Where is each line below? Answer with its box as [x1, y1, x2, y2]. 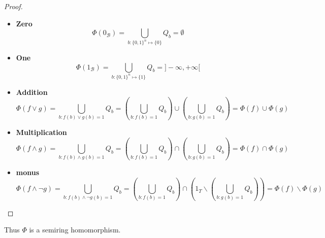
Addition [16, 86, 48, 97]
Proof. [4, 1, 23, 11]
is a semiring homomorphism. [29, 224, 121, 235]
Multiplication [16, 126, 67, 137]
